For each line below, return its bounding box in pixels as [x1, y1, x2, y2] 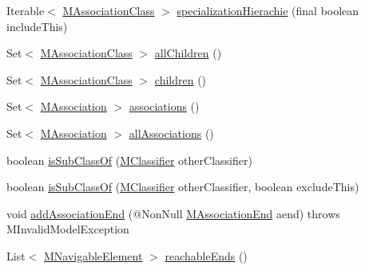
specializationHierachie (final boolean [177, 2, 359, 18]
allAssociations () [129, 124, 214, 141]
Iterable [6, 2, 45, 18]
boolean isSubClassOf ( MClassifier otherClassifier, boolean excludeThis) [6, 178, 359, 195]
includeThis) [6, 18, 68, 34]
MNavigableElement [43, 247, 143, 264]
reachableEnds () [165, 247, 248, 264]
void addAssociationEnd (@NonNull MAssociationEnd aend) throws [6, 205, 340, 221]
